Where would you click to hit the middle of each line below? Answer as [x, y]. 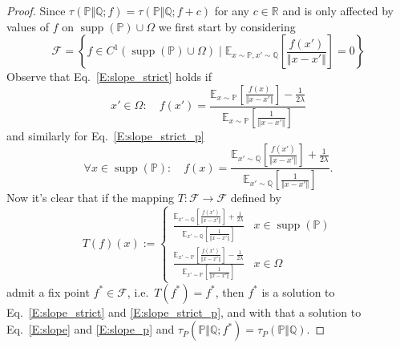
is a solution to [298, 291]
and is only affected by [338, 10]
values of [28, 26]
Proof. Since [36, 10]
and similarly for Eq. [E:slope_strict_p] [105, 135]
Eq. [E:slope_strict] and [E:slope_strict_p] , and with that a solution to [184, 312]
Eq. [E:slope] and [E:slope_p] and [91, 329]
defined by [256, 198]
